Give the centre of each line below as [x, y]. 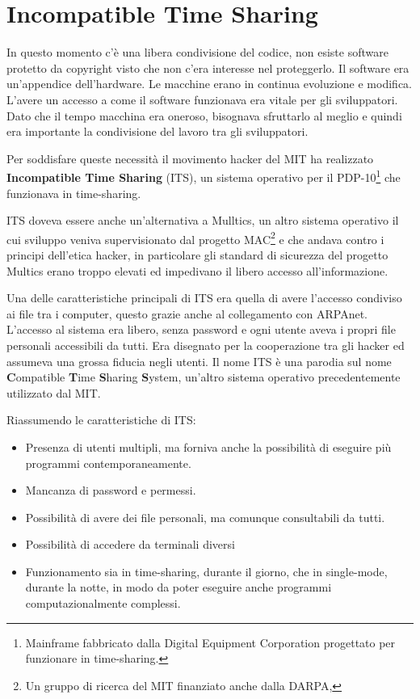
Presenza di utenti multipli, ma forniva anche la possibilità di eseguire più [208, 446]
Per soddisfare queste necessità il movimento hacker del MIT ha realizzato [190, 158]
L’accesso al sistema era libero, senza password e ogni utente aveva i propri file [201, 329]
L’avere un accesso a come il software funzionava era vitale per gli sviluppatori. [202, 99]
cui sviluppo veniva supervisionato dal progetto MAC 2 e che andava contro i [195, 238]
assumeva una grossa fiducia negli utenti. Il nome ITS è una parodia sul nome [199, 361]
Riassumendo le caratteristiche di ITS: [101, 420]
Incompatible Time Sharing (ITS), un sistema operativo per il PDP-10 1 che [204, 176]
